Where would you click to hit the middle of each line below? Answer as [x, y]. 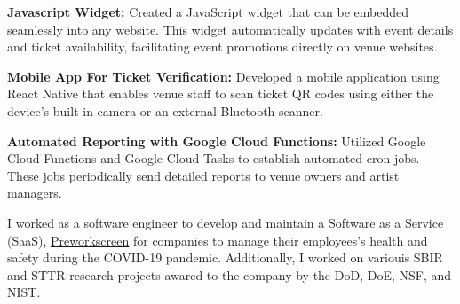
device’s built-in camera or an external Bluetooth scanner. [165, 110]
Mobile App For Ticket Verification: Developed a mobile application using [223, 76]
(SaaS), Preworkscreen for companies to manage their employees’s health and [218, 240]
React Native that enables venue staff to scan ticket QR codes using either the [221, 94]
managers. [35, 193]
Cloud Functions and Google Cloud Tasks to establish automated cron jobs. [214, 158]
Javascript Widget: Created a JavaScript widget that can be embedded [208, 12]
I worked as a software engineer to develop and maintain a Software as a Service [226, 222]
